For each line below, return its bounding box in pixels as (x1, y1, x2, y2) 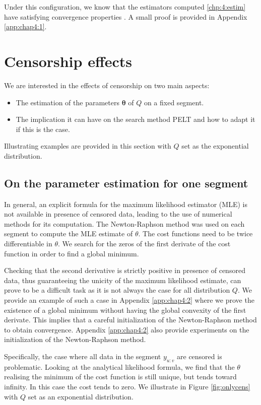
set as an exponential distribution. (28, 391, 134, 401)
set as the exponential (181, 141, 249, 151)
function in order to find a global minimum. (4, 248, 139, 258)
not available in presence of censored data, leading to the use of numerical (4, 209, 232, 219)
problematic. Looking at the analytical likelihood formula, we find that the (4, 361, 235, 372)
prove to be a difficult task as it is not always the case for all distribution (4, 285, 230, 295)
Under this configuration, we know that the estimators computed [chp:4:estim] (4, 2, 246, 12)
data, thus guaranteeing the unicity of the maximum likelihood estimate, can (4, 275, 241, 285)
